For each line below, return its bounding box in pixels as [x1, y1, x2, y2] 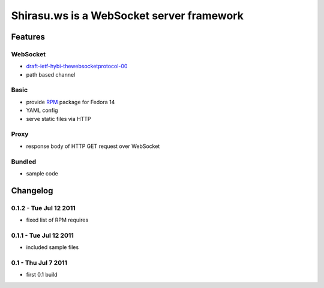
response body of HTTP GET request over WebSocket [26, 143, 160, 150]
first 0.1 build [26, 271, 58, 278]
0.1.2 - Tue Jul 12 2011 [11, 204, 76, 212]
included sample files [26, 244, 79, 251]
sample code [26, 169, 58, 177]
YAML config [26, 107, 58, 114]
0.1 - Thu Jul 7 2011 [11, 258, 68, 266]
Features [11, 32, 45, 42]
